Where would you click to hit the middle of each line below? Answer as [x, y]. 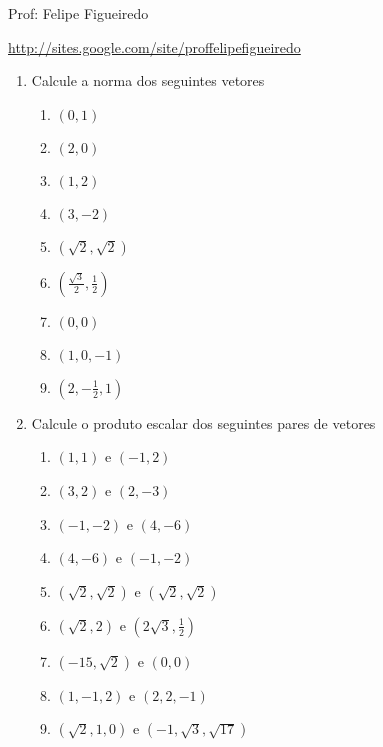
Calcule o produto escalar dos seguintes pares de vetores [203, 422]
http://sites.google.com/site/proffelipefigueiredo [154, 46]
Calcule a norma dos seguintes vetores [148, 80]
